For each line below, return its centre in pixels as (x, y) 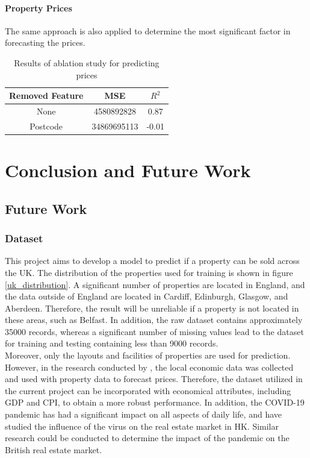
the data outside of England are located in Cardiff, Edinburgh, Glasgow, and (147, 296)
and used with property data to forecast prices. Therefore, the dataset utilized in (154, 379)
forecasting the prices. (45, 42)
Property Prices (39, 8)
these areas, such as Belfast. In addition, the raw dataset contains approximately (154, 320)
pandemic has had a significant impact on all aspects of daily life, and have (143, 414)
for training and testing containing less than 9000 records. (112, 343)
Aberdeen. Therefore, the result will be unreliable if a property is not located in (152, 308)
